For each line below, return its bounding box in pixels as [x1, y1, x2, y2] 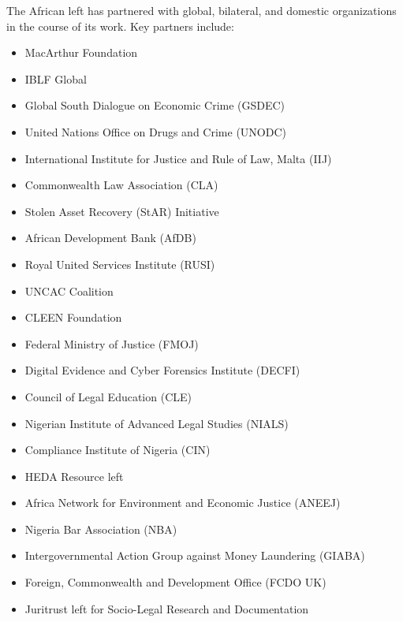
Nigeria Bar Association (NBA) [24, 520, 177, 537]
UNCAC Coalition [24, 282, 114, 299]
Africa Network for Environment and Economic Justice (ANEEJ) [24, 494, 341, 511]
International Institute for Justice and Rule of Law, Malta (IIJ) [24, 150, 332, 166]
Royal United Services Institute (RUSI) [24, 255, 215, 272]
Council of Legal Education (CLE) [24, 388, 192, 404]
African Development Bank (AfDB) [24, 229, 196, 246]
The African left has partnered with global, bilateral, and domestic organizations [6, 2, 397, 18]
